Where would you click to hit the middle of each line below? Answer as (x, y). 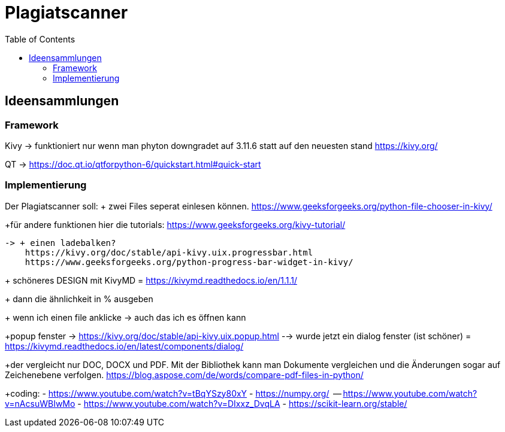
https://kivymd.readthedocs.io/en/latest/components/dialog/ (124, 346)
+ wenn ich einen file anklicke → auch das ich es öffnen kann (126, 317)
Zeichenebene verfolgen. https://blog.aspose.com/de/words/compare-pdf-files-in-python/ (184, 375)
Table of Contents (40, 39)
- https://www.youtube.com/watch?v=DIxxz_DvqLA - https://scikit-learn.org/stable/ (242, 403)
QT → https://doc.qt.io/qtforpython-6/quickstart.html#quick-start (133, 164)
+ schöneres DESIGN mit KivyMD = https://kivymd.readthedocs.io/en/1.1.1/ (151, 280)
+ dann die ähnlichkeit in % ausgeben (79, 299)
